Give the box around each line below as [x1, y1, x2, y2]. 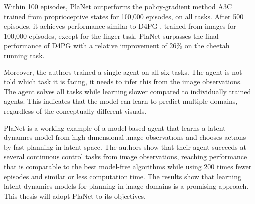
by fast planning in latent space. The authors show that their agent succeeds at [4, 141, 246, 152]
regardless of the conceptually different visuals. [4, 105, 147, 116]
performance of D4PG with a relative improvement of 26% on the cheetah [4, 40, 230, 51]
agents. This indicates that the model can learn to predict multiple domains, [4, 96, 238, 106]
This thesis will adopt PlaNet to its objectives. [4, 190, 146, 201]
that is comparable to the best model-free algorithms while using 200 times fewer [4, 161, 252, 171]
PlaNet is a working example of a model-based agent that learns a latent [4, 122, 226, 133]
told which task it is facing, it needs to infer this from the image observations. [4, 76, 242, 87]
